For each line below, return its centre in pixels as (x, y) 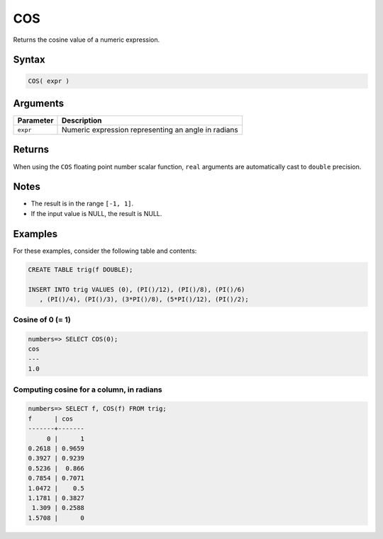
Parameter (35, 120)
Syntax (29, 60)
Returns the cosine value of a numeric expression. (86, 40)
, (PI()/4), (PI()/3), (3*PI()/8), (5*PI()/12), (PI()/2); (144, 299)
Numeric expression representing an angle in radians (150, 130)
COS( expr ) (49, 81)
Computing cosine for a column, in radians (88, 390)
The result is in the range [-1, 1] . (82, 204)
